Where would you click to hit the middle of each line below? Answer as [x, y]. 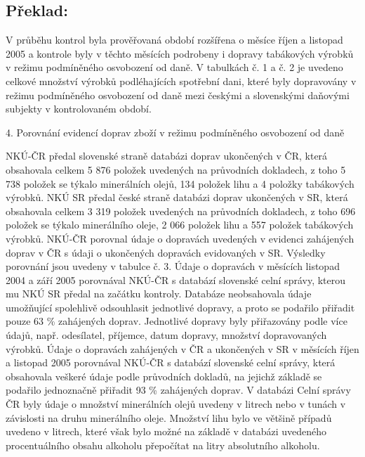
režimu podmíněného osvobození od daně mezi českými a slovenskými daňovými [178, 95]
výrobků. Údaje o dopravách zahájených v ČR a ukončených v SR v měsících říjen [182, 348]
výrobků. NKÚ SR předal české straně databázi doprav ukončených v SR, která [177, 197]
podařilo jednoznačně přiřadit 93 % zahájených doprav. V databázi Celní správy [178, 390]
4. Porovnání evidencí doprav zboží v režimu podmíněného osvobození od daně [175, 132]
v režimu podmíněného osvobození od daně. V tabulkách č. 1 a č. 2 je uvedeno [174, 67]
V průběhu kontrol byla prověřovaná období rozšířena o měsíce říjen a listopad [174, 40]
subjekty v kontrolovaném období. [79, 109]
